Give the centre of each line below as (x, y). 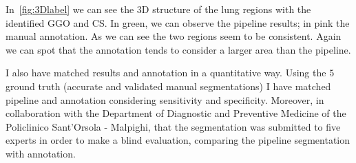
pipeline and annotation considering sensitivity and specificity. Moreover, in (165, 99)
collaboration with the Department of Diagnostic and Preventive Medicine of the (176, 113)
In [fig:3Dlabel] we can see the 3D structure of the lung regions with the (158, 9)
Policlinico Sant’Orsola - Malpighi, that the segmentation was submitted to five (173, 126)
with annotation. (41, 153)
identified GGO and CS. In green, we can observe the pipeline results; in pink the (178, 22)
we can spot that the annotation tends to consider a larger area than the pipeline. (178, 49)
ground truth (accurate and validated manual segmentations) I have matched (168, 86)
